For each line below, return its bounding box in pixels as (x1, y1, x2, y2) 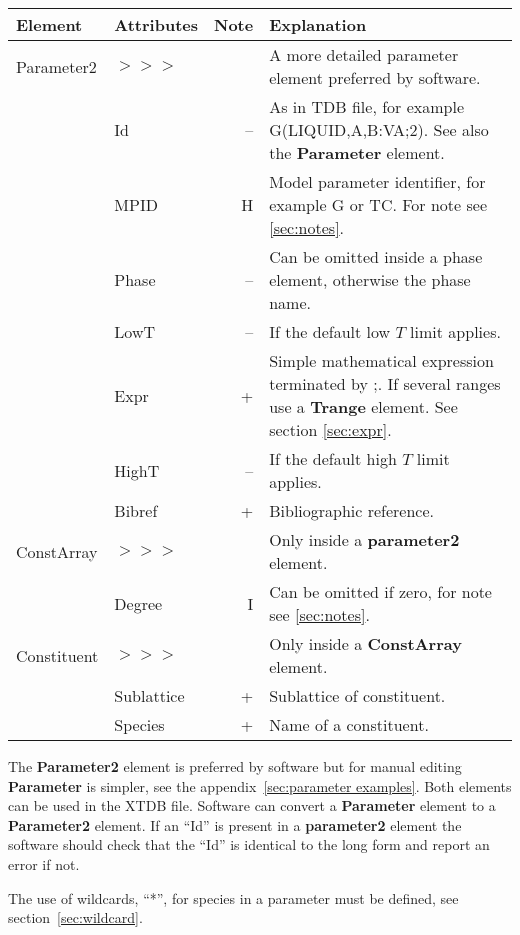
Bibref (114, 499, 158, 522)
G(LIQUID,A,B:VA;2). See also (269, 118, 489, 141)
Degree (114, 591, 163, 615)
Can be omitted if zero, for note (269, 580, 492, 603)
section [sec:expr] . (269, 418, 392, 441)
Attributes (114, 13, 199, 36)
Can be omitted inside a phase (269, 245, 483, 268)
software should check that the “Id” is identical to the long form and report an (8, 834, 490, 855)
